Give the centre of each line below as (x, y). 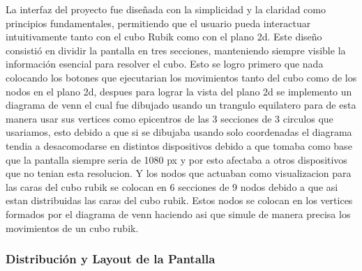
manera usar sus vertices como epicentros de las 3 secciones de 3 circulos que (169, 118)
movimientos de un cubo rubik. (72, 227)
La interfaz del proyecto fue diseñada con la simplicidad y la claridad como (166, 9)
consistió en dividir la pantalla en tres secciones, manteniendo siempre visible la (176, 50)
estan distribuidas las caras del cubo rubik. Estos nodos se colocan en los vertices (179, 200)
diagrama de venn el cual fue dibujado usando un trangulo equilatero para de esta (181, 105)
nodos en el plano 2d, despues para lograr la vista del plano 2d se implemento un (179, 91)
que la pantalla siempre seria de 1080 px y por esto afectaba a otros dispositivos (176, 159)
